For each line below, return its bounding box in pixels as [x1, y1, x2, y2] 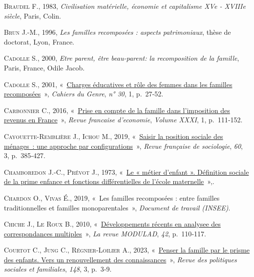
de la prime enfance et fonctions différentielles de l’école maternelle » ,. [4, 176, 214, 186]
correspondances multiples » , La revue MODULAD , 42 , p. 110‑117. [4, 228, 206, 238]
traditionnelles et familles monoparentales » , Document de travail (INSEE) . [4, 202, 231, 212]
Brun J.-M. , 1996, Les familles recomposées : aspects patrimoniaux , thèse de [4, 27, 231, 37]
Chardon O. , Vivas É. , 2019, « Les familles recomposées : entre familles [4, 192, 220, 203]
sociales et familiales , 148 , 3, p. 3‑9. [4, 264, 112, 274]
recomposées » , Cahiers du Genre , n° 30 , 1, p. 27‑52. [4, 89, 164, 99]
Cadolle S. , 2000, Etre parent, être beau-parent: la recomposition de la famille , [4, 53, 239, 63]
